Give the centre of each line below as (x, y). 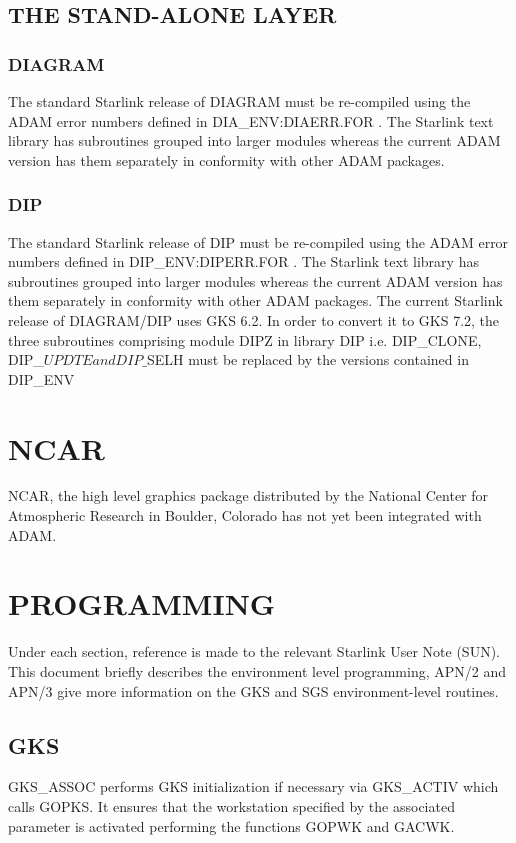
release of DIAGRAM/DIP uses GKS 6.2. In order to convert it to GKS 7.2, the (254, 319)
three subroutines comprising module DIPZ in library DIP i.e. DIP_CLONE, (245, 339)
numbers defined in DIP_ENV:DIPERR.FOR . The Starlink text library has (243, 261)
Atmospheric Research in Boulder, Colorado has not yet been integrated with (245, 515)
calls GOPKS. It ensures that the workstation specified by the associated (231, 805)
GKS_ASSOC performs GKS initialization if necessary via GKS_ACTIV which (253, 786)
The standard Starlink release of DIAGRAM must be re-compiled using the (239, 101)
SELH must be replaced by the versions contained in (308, 359)
